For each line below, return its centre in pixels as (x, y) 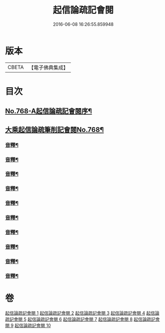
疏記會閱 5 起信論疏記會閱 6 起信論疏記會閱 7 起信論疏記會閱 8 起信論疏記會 (82, 319)
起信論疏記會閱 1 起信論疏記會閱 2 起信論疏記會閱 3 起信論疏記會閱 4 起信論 (82, 313)
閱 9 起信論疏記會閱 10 (28, 325)
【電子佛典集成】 (48, 67)
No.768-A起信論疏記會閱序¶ (49, 111)
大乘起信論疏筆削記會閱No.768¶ (55, 130)
